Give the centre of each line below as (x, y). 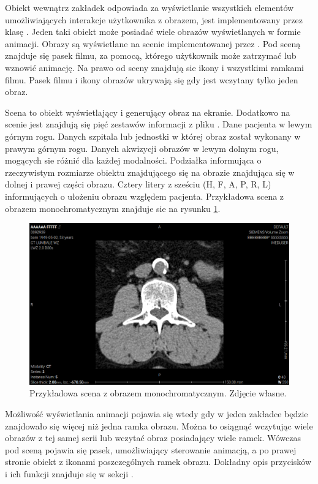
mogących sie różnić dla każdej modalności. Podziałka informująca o (133, 160)
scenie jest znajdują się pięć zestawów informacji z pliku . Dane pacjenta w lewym (159, 124)
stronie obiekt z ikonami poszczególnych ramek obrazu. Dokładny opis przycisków (158, 462)
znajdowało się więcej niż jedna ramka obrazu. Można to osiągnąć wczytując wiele (159, 425)
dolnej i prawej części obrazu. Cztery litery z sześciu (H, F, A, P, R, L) (138, 184)
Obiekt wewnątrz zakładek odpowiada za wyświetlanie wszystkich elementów (150, 7)
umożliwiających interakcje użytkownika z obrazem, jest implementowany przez (154, 19)
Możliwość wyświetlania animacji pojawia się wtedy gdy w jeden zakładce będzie (157, 414)
